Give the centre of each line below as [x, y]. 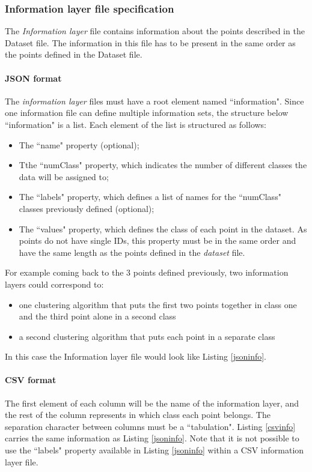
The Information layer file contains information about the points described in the [155, 31]
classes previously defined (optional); [87, 208]
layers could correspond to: [54, 284]
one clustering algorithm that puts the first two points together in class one [158, 304]
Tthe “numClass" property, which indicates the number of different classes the [163, 165]
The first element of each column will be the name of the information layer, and [152, 403]
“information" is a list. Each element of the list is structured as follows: [136, 124]
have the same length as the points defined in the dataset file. [132, 252]
